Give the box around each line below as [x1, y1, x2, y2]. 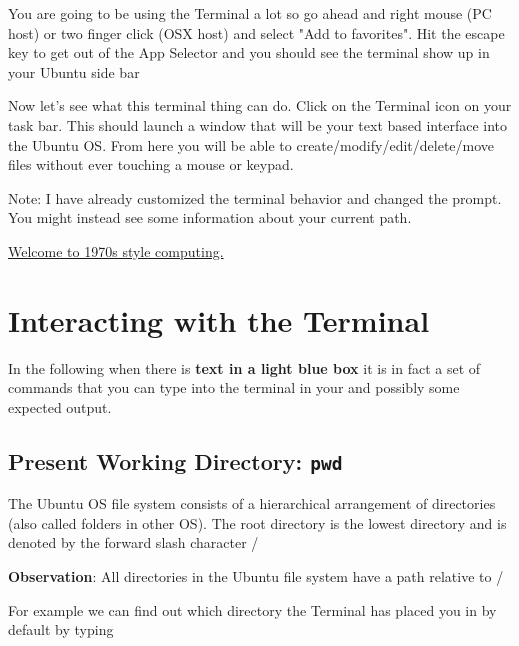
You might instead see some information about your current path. [8, 207, 412, 228]
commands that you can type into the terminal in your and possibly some [8, 377, 460, 398]
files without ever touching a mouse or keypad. [8, 154, 294, 175]
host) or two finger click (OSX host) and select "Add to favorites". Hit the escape [8, 22, 505, 43]
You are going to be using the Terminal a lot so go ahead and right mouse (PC [8, 3, 492, 23]
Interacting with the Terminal [8, 299, 430, 340]
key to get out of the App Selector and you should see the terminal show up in [8, 42, 490, 63]
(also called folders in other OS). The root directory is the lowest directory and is [8, 512, 507, 533]
